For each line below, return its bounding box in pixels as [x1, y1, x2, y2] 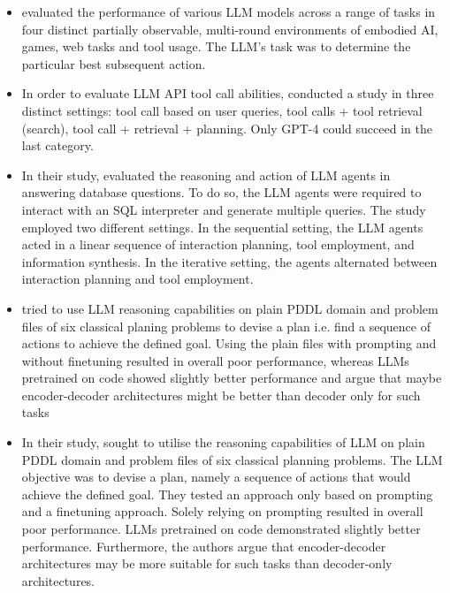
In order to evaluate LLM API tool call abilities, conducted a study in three [21, 84, 434, 103]
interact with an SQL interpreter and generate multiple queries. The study [21, 200, 426, 218]
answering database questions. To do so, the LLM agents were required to [21, 183, 422, 201]
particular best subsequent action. [21, 54, 206, 72]
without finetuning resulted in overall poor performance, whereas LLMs [21, 351, 409, 369]
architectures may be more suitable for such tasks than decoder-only [21, 554, 393, 573]
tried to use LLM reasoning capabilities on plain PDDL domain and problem [21, 299, 439, 317]
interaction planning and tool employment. [21, 270, 254, 288]
